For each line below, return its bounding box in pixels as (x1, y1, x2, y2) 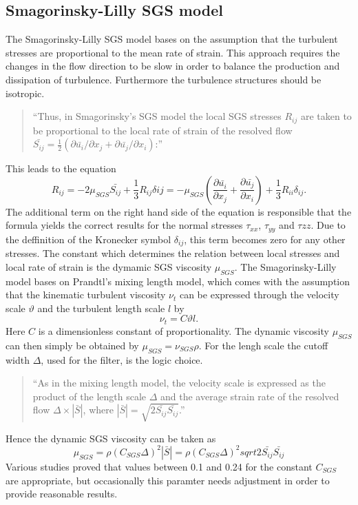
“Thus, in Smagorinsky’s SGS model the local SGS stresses (32, 109, 282, 123)
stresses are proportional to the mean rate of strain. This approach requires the (6, 45, 340, 59)
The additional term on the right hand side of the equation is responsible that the (6, 204, 352, 218)
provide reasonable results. (6, 486, 118, 501)
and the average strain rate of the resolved (160, 389, 339, 403)
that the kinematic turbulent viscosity (6, 287, 166, 302)
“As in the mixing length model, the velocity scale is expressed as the (32, 375, 326, 390)
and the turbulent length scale (37, 300, 165, 315)
